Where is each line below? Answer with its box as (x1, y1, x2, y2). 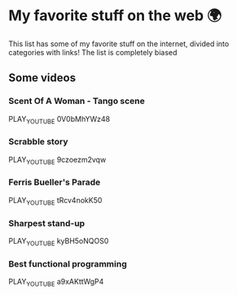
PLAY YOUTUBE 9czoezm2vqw (8, 154, 107, 167)
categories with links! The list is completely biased (8, 47, 178, 57)
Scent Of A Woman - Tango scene (8, 95, 145, 106)
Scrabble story (8, 136, 68, 147)
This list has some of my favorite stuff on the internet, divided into (8, 38, 230, 49)
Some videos (8, 71, 76, 85)
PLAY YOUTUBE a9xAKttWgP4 (8, 277, 104, 288)
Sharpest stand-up (8, 217, 86, 228)
